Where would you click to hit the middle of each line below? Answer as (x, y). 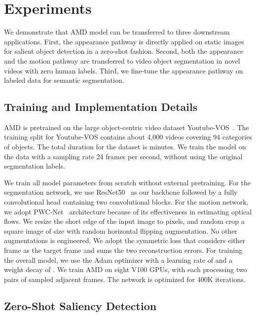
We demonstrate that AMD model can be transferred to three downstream (117, 32)
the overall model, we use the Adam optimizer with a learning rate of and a (118, 260)
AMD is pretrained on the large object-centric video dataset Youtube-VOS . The (127, 127)
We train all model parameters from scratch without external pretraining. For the (128, 182)
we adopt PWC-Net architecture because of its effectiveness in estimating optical (128, 211)
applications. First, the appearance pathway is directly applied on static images (124, 41)
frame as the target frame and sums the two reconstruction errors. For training (123, 250)
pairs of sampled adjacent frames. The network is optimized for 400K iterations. (125, 279)
